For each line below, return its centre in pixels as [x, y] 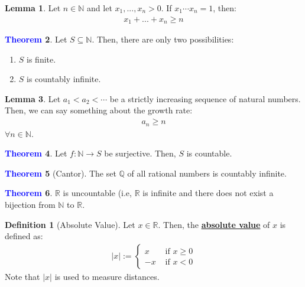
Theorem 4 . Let [36, 153]
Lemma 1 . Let [33, 8]
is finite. [41, 59]
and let [100, 8]
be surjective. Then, [140, 153]
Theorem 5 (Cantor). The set [61, 173]
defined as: [24, 236]
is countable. [209, 153]
